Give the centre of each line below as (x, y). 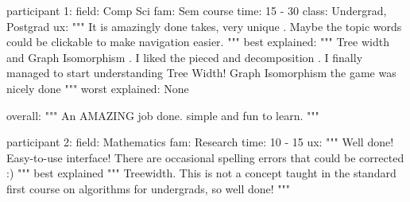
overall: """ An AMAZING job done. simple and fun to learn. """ (163, 115)
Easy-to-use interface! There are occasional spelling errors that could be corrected (205, 157)
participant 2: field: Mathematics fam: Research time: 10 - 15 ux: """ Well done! (200, 142)
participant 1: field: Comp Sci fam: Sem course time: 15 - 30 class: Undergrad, (197, 10)
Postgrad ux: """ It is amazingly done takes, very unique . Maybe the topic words (204, 26)
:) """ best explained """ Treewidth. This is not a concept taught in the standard (201, 173)
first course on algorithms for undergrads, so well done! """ (148, 188)
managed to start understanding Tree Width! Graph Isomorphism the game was (201, 73)
